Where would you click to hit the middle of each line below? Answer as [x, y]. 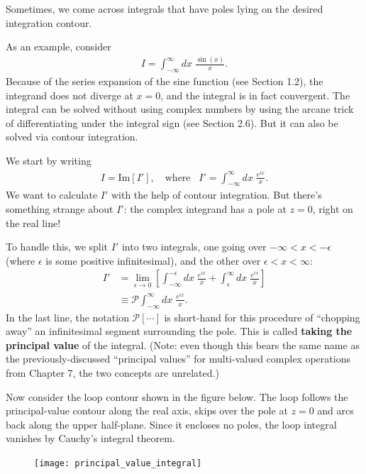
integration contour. [49, 22]
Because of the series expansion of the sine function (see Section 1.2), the [165, 81]
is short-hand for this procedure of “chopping [262, 317]
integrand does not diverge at [70, 95]
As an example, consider [59, 46]
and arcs [335, 410]
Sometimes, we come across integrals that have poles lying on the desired [165, 9]
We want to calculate [52, 195]
